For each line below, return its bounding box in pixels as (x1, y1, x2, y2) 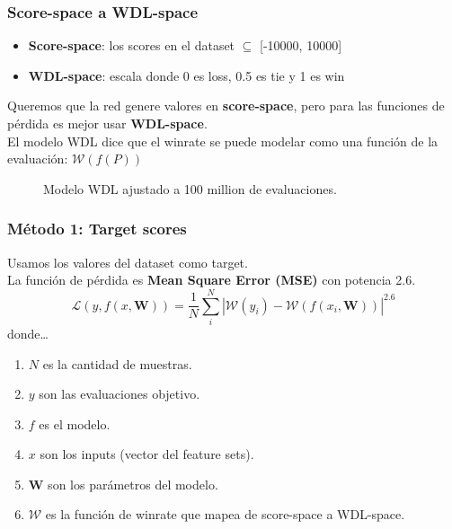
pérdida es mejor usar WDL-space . (7, 114, 208, 132)
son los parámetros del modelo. (48, 474, 218, 493)
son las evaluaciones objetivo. (39, 384, 200, 403)
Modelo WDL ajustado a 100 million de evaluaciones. (43, 179, 337, 198)
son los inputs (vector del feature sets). (40, 445, 254, 463)
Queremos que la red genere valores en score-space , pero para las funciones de (7, 96, 445, 115)
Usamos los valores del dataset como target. (7, 252, 248, 271)
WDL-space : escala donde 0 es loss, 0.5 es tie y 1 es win (28, 66, 345, 84)
